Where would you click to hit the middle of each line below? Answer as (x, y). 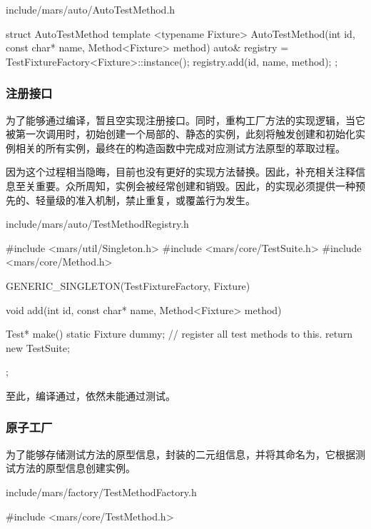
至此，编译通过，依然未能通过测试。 (91, 395)
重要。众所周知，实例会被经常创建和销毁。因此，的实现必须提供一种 (195, 185)
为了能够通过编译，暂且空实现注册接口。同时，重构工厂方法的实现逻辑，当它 (185, 120)
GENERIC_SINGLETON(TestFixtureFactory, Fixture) (128, 285)
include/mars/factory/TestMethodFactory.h (101, 492)
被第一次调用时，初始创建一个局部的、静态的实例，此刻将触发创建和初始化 (181, 134)
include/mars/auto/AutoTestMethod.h (91, 9)
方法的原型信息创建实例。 (75, 468)
